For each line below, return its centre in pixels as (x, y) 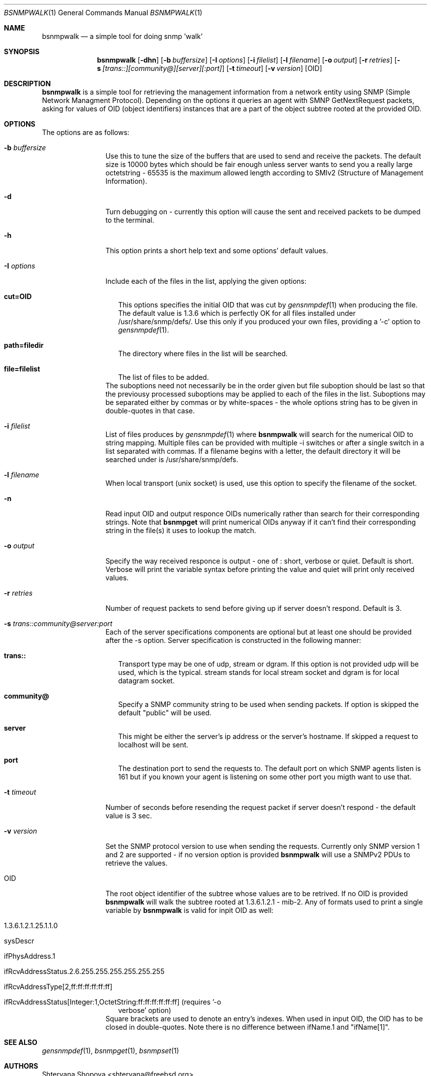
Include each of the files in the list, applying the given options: (206, 281)
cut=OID (18, 296)
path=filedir (24, 345)
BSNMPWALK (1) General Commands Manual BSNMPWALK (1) (103, 13)
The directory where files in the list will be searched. (203, 353)
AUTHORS (21, 1066)
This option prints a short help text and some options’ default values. (217, 251)
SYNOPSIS (22, 51)
